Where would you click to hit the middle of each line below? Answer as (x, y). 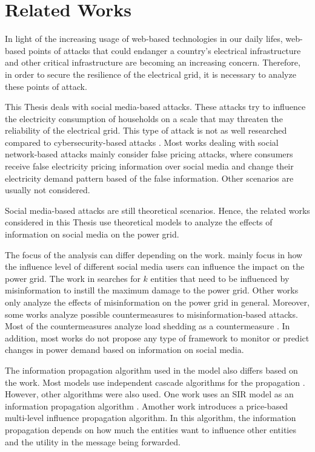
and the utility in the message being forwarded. (93, 441)
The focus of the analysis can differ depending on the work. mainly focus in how (154, 254)
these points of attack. (46, 86)
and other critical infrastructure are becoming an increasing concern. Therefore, (153, 62)
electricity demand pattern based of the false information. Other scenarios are (149, 178)
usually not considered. (48, 190)
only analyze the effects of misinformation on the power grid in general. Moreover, (157, 302)
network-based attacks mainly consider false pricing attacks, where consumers (149, 154)
